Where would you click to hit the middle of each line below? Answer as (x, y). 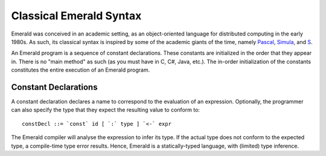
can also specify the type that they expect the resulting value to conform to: (106, 110)
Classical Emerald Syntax (76, 16)
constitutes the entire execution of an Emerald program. (81, 70)
